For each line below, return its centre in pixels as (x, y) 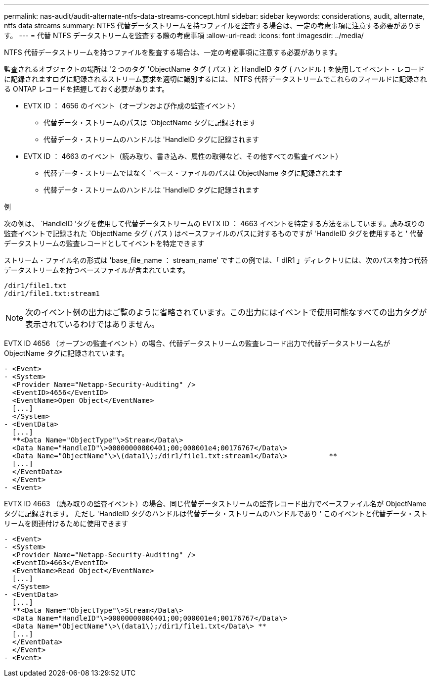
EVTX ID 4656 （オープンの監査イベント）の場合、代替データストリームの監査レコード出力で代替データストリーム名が (197, 343)
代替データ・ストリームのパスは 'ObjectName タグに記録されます (150, 122)
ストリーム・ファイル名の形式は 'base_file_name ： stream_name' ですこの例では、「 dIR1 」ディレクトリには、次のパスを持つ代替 (216, 260)
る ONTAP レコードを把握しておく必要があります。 (87, 89)
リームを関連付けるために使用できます (66, 523)
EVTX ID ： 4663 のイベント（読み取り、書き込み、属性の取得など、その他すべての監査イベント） (183, 156)
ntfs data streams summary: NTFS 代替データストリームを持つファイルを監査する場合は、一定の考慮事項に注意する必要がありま (213, 25)
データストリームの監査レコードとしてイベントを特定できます (104, 243)
